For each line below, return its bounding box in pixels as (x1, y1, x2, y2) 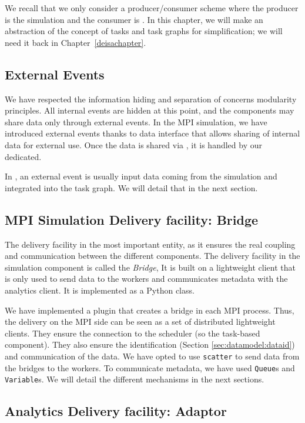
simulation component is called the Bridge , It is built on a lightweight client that (5, 261, 296, 273)
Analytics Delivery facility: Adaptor (5, 402, 227, 420)
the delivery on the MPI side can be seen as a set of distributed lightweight (5, 315, 276, 328)
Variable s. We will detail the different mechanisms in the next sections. (5, 373, 264, 385)
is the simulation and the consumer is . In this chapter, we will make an (5, 13, 263, 25)
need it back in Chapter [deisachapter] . (5, 36, 146, 48)
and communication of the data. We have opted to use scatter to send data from (5, 349, 300, 362)
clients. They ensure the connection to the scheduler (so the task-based (5, 327, 260, 339)
